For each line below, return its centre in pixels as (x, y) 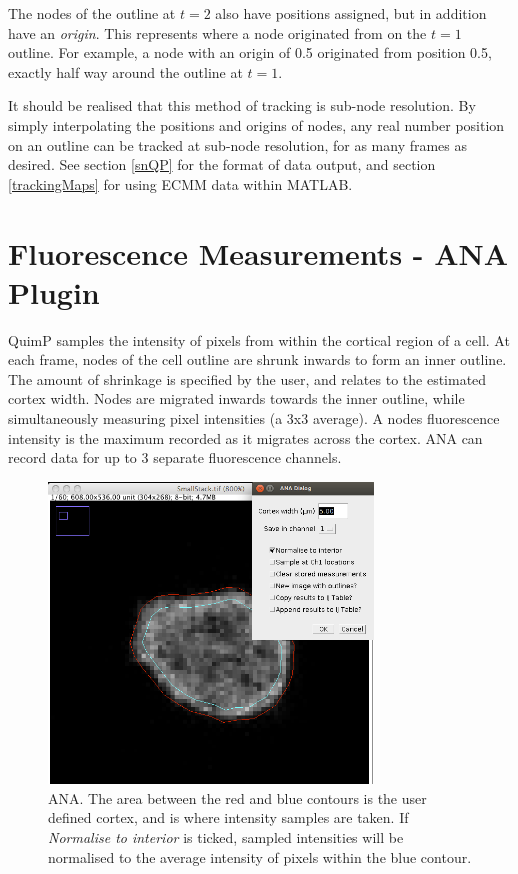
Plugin (54, 291)
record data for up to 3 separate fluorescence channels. (175, 457)
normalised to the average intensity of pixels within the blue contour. (260, 856)
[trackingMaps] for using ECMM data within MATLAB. (180, 183)
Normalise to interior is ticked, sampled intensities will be (226, 836)
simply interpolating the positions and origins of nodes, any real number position (256, 124)
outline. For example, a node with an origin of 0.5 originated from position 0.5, (250, 52)
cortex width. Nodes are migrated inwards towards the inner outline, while (236, 398)
